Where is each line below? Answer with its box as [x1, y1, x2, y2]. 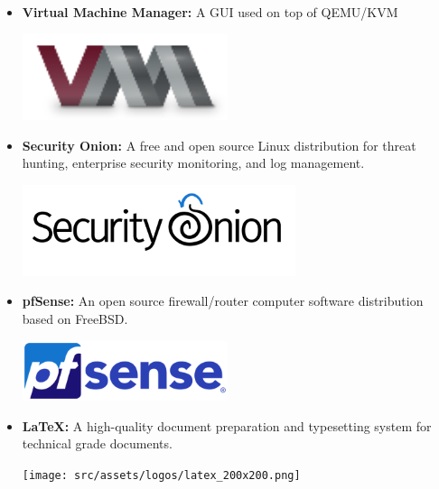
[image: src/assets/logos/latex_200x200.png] [22, 468, 301, 482]
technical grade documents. [22, 434, 173, 453]
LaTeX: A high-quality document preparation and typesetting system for [22, 416, 432, 435]
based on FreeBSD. [22, 309, 128, 328]
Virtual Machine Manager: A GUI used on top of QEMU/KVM [22, 3, 398, 21]
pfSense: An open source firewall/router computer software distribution [22, 291, 424, 310]
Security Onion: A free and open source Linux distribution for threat [22, 135, 416, 154]
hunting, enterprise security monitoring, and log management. [22, 153, 365, 172]
